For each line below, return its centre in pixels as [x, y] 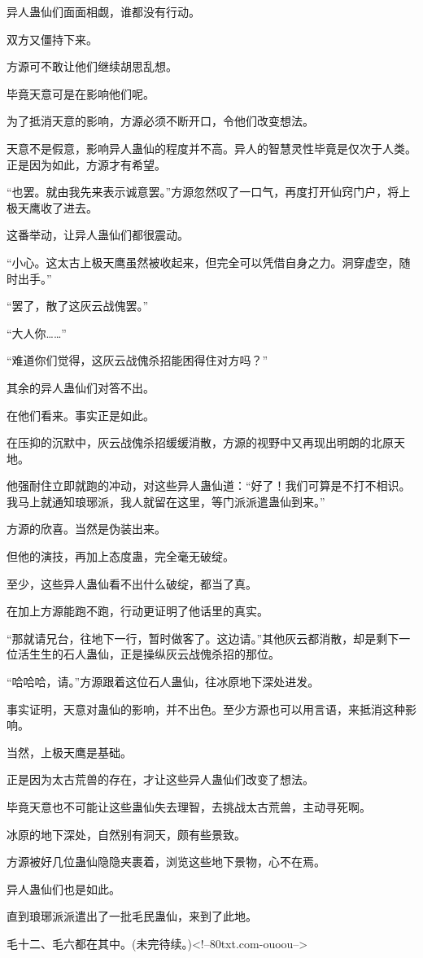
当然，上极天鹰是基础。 [69, 752]
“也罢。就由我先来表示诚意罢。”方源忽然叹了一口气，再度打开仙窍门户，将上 [209, 192]
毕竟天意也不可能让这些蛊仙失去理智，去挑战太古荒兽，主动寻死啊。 [189, 807]
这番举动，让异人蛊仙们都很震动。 [98, 235]
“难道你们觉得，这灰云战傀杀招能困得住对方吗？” [137, 360]
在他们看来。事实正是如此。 [81, 415]
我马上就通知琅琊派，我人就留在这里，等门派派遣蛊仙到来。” [166, 501]
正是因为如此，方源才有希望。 [86, 164]
